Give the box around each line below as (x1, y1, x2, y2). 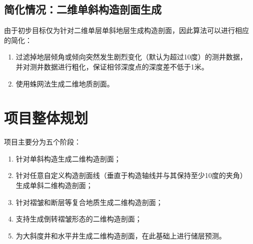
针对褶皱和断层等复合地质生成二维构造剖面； (15, 196, 163, 207)
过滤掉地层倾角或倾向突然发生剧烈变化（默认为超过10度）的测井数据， (15, 51, 247, 62)
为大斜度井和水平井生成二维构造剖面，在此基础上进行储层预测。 (15, 230, 226, 240)
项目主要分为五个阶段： (4, 136, 81, 147)
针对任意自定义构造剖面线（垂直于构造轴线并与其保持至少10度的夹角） (15, 170, 247, 180)
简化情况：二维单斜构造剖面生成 (4, 1, 161, 17)
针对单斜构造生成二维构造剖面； (15, 153, 121, 163)
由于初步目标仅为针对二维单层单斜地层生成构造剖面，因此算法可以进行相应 (4, 25, 249, 35)
